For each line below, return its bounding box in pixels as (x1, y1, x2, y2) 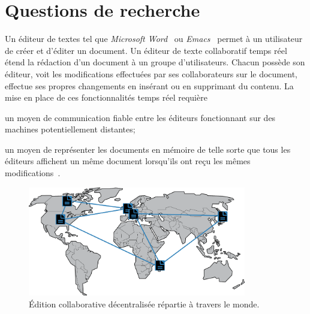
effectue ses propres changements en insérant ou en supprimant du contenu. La (5, 79, 294, 92)
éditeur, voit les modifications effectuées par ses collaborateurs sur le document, (5, 67, 297, 80)
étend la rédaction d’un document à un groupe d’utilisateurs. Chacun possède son (5, 56, 305, 68)
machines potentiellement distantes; (5, 123, 136, 135)
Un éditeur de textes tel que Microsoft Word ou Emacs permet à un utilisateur (5, 32, 303, 45)
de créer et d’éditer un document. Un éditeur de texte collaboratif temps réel (5, 44, 287, 56)
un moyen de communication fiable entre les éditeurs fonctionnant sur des (5, 111, 276, 123)
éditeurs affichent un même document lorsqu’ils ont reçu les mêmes (5, 155, 251, 167)
